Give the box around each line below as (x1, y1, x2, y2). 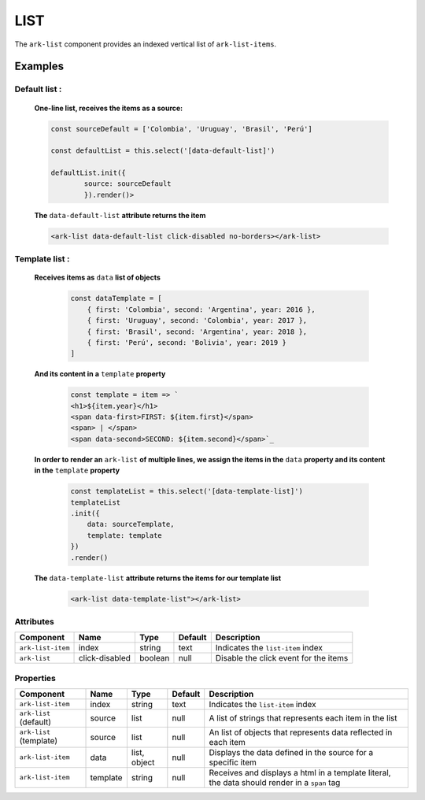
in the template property (34, 465, 120, 476)
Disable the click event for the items (215, 653, 349, 664)
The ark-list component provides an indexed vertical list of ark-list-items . (14, 39, 277, 49)
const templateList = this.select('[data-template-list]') (70, 487, 303, 496)
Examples (14, 60, 65, 73)
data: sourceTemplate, (87, 520, 175, 529)
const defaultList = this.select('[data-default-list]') (50, 146, 275, 155)
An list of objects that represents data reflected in (209, 727, 393, 738)
